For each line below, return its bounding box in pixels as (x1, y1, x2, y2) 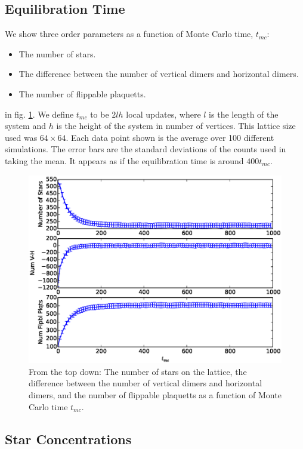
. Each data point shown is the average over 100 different (66, 131, 274, 143)
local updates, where (126, 107, 201, 120)
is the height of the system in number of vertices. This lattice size (56, 119, 296, 132)
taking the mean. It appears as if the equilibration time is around (5, 154, 244, 167)
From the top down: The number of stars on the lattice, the (29, 365, 247, 377)
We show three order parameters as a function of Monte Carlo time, (5, 27, 253, 40)
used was (5, 131, 38, 143)
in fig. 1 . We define (5, 107, 74, 120)
